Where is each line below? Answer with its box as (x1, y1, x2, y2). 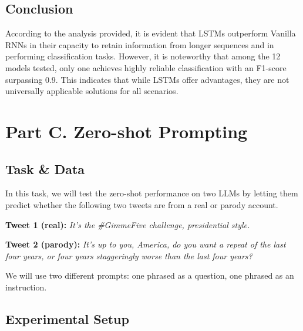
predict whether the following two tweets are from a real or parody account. (5, 198, 278, 210)
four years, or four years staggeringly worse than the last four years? (5, 249, 253, 262)
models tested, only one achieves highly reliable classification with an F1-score (5, 61, 287, 73)
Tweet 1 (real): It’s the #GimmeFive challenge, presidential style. (5, 218, 250, 230)
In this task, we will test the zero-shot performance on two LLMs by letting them (5, 187, 298, 199)
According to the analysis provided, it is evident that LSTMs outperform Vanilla (5, 27, 296, 39)
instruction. (5, 280, 47, 293)
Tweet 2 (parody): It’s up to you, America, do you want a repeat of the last (5, 238, 286, 250)
